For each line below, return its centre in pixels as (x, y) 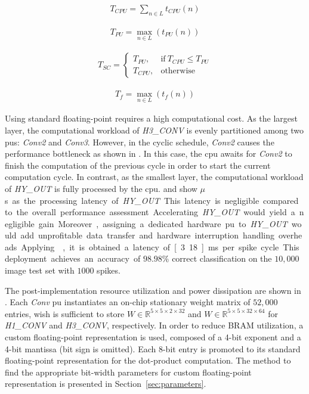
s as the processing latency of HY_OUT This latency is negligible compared (152, 200)
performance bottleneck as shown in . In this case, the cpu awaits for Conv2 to (149, 153)
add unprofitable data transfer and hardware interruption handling (148, 235)
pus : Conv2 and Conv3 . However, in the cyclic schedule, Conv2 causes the (140, 142)
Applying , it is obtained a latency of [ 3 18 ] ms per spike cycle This (160, 246)
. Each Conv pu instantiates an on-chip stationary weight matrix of (128, 302)
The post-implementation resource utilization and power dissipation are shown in (153, 290)
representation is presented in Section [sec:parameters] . (106, 384)
